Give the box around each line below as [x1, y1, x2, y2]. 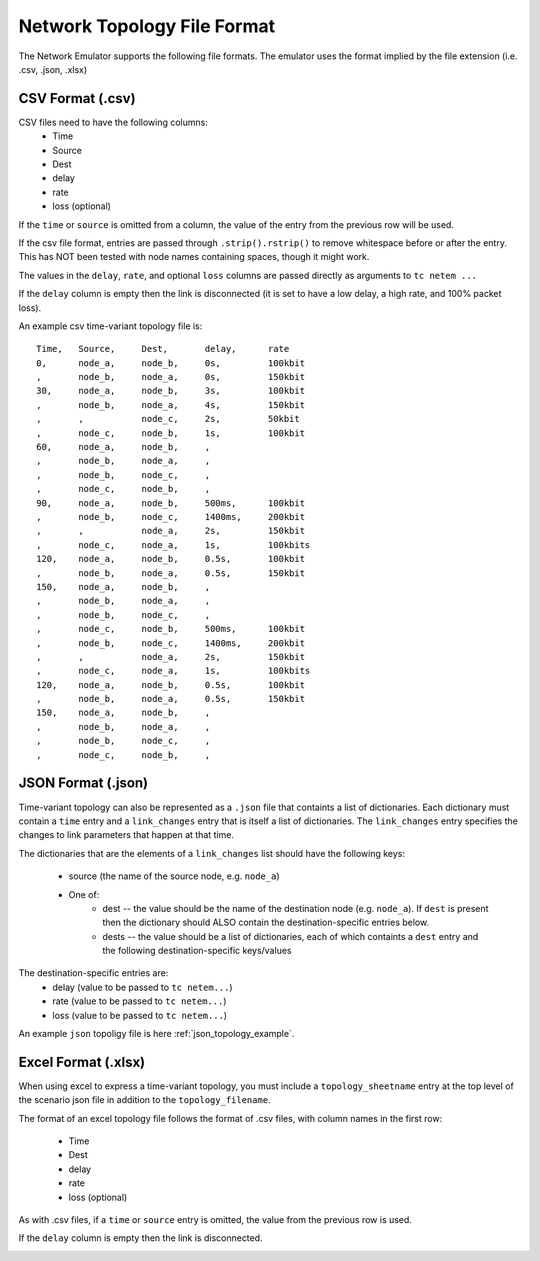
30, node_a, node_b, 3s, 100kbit [36, 385, 305, 397]
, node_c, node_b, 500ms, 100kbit [36, 623, 305, 635]
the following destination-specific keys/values [102, 945, 292, 957]
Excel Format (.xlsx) [18, 1053, 146, 1070]
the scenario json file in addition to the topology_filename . [18, 1094, 271, 1106]
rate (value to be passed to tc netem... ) [52, 995, 227, 1007]
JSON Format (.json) [18, 775, 149, 792]
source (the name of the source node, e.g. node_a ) [68, 870, 280, 882]
